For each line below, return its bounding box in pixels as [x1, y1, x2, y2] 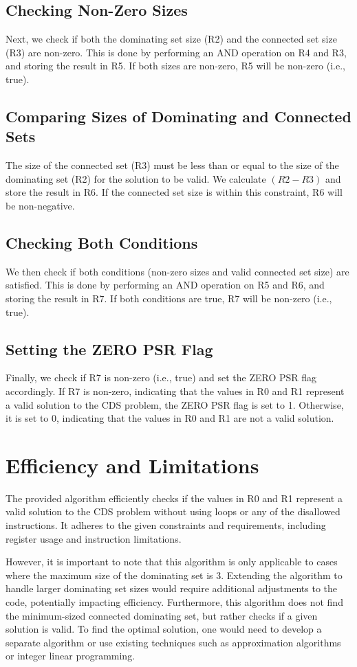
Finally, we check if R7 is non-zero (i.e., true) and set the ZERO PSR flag [6, 370, 317, 385]
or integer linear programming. [6, 648, 136, 663]
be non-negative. [6, 198, 75, 212]
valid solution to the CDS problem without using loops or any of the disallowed [6, 504, 340, 519]
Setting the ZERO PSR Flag [6, 338, 213, 359]
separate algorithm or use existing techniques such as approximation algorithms [6, 635, 341, 649]
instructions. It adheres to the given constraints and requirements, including [6, 518, 326, 532]
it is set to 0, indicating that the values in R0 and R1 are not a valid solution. [6, 411, 334, 425]
